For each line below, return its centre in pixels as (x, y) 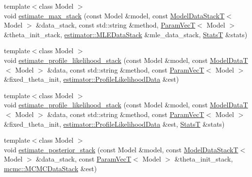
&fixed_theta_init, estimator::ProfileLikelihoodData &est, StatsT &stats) (114, 124)
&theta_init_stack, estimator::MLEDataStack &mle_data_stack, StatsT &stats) (126, 34)
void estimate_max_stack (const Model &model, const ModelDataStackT (114, 15)
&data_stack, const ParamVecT (84, 159)
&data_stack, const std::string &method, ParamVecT (116, 25)
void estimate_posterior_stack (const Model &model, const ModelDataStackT (121, 149)
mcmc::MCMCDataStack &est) (50, 168)
